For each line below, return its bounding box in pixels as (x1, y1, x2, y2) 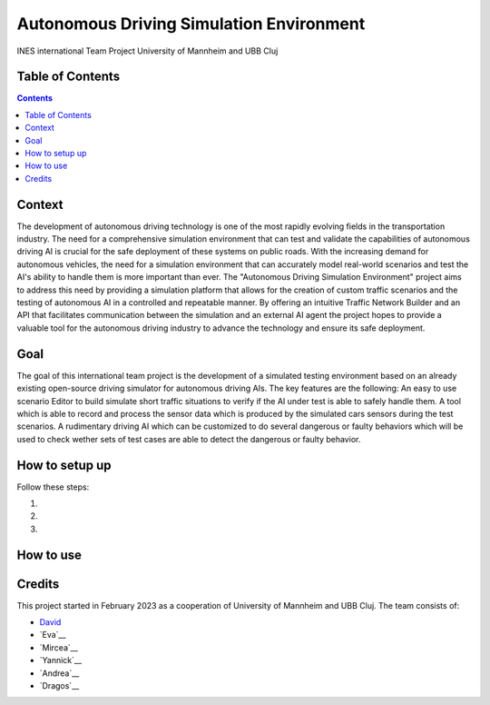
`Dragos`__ (39, 680, 80, 691)
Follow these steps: (16, 482, 90, 492)
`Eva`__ (39, 630, 66, 640)
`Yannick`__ (39, 655, 82, 666)
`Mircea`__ (39, 641, 79, 653)
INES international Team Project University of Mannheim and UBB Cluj (16, 45, 279, 56)
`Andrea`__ (39, 668, 80, 679)
